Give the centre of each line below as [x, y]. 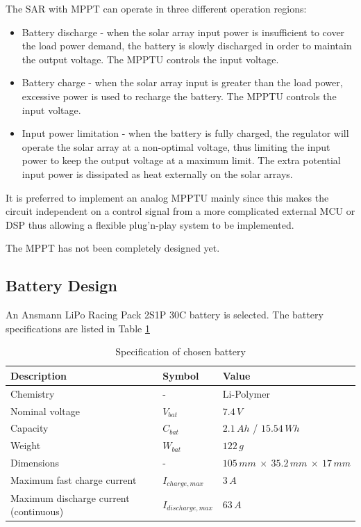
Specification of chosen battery [180, 351]
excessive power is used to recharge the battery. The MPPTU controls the [179, 96]
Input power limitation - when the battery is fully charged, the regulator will [185, 133]
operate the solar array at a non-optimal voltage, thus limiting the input [176, 146]
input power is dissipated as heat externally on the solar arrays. [157, 173]
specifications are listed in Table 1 [78, 328]
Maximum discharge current [70, 497]
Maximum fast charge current [74, 480]
